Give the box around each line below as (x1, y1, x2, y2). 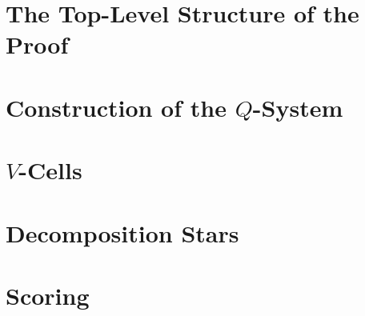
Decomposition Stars (6, 216, 239, 249)
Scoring (6, 278, 90, 311)
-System (252, 90, 343, 123)
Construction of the (6, 90, 227, 123)
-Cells (18, 154, 82, 186)
